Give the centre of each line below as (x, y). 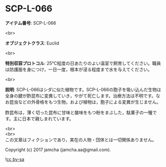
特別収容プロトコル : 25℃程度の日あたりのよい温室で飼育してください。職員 (83, 63)
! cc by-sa (15, 159)
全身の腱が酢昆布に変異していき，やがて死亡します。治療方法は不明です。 (81, 96)
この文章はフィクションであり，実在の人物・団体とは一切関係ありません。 (81, 140)
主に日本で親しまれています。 (43, 118)
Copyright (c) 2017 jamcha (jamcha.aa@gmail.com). (58, 150)
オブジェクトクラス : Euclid (32, 43)
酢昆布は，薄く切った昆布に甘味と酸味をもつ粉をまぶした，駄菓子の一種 (79, 112)
